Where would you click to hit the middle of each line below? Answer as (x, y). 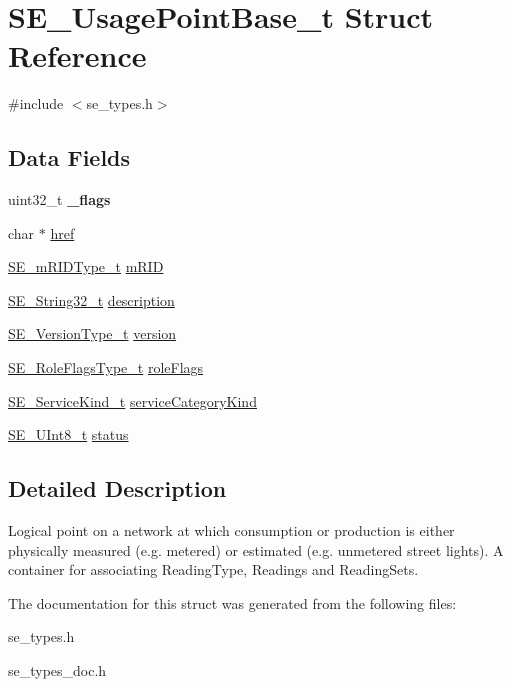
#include (36, 103)
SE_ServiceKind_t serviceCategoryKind (132, 400)
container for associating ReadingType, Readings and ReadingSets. (213, 569)
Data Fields (69, 157)
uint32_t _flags (59, 199)
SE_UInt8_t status (68, 434)
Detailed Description (117, 488)
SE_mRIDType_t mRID (86, 266)
